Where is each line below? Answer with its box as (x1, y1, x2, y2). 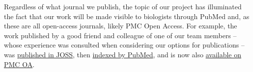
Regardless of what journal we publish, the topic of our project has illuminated (4, 1, 242, 11)
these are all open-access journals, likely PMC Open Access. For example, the (4, 21, 237, 31)
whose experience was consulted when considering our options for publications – (4, 40, 245, 50)
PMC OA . (4, 59, 35, 69)
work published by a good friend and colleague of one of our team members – (4, 30, 237, 40)
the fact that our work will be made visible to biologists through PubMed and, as (4, 11, 250, 21)
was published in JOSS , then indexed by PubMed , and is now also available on (4, 49, 242, 59)
